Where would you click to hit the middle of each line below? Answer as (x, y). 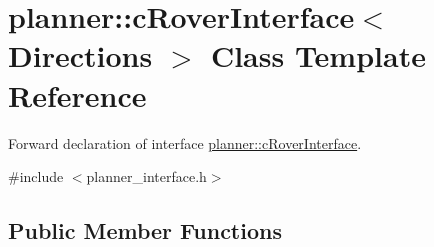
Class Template (318, 55)
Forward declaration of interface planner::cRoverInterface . (185, 142)
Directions (80, 55)
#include (36, 176)
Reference (77, 94)
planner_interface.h (146, 176)
